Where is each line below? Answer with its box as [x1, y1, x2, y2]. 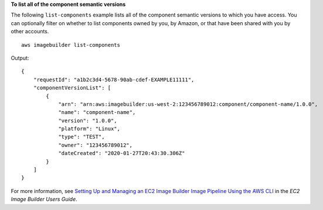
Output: [11, 54, 29, 61]
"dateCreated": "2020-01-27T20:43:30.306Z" [58, 150, 185, 157]
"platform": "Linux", [58, 126, 120, 132]
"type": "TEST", [58, 133, 105, 140]
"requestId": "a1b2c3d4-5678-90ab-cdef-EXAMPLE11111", [33, 76, 195, 83]
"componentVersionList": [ [33, 85, 111, 91]
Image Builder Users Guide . [11, 196, 77, 203]
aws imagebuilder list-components [21, 42, 120, 48]
